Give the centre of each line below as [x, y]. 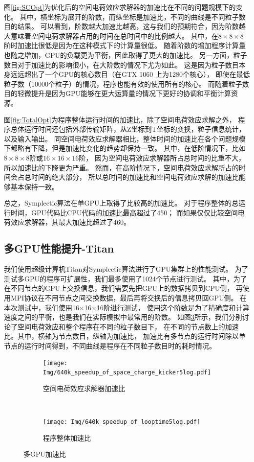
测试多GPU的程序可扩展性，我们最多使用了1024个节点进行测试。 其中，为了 [126, 278]
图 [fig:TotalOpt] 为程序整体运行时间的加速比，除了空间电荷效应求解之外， [120, 119]
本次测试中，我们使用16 [42, 307]
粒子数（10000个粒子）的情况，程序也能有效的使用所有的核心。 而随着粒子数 [127, 83]
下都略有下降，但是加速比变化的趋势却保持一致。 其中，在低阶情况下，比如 [125, 148]
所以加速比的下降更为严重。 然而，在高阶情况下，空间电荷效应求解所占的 [121, 167]
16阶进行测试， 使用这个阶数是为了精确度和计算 [173, 307]
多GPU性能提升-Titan [59, 248]
